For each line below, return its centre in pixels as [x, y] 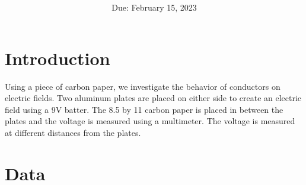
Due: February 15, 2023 [154, 7]
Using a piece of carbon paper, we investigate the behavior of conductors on [143, 86]
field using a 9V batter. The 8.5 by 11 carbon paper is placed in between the [144, 109]
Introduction [58, 58]
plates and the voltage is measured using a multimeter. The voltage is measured [150, 121]
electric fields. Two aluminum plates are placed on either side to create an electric [153, 98]
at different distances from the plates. [73, 133]
